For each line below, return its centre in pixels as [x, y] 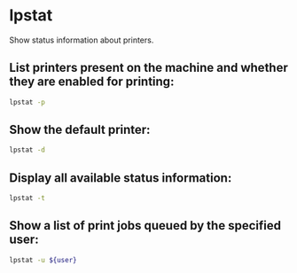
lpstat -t [27, 199]
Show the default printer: [80, 130]
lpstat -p [27, 102]
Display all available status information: [121, 178]
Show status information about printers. [82, 40]
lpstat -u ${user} [43, 260]
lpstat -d [27, 150]
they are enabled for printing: [92, 82]
